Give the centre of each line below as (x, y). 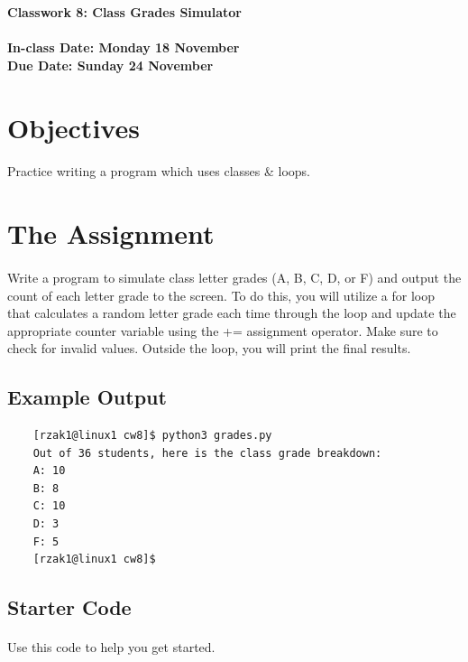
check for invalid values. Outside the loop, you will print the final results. (209, 348)
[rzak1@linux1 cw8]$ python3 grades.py (152, 436)
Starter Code (69, 607)
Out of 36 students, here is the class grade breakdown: (207, 453)
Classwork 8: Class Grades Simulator (124, 12)
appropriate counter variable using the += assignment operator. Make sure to (223, 330)
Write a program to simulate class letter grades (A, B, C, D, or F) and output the (234, 277)
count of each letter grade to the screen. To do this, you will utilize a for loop (221, 295)
